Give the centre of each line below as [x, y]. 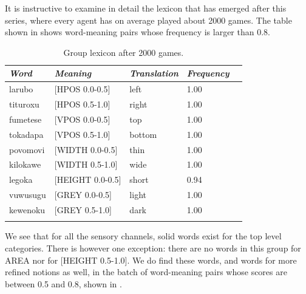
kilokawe [25, 164]
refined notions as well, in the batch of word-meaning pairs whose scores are [146, 272]
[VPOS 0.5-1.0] [82, 134]
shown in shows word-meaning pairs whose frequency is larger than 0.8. [138, 32]
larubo [21, 89]
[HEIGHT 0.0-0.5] [88, 179]
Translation [154, 73]
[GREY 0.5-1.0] [83, 209]
